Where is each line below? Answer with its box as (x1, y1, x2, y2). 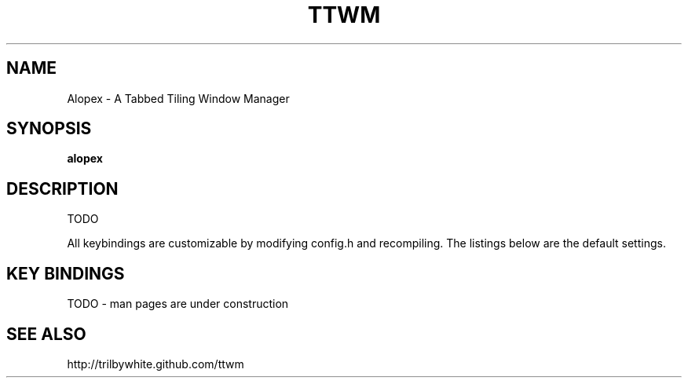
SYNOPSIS (6, 119, 92, 139)
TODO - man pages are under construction (67, 297, 289, 311)
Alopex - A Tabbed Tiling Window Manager (67, 91, 290, 105)
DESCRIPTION (6, 178, 119, 199)
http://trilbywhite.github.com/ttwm (67, 357, 244, 371)
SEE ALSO (6, 324, 86, 344)
